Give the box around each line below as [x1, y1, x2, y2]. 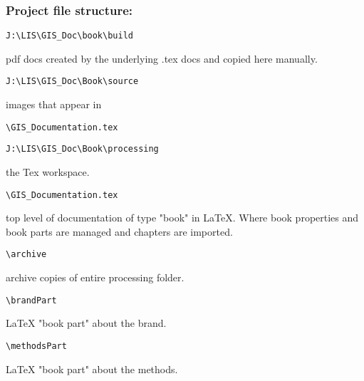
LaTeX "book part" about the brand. [6, 315, 167, 330]
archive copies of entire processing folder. [6, 270, 184, 285]
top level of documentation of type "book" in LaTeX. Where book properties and [6, 210, 359, 225]
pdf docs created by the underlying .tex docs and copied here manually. [6, 51, 318, 66]
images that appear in [6, 97, 102, 112]
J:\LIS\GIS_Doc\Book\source [6, 76, 139, 87]
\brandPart [6, 295, 57, 306]
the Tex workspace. [6, 165, 90, 179]
